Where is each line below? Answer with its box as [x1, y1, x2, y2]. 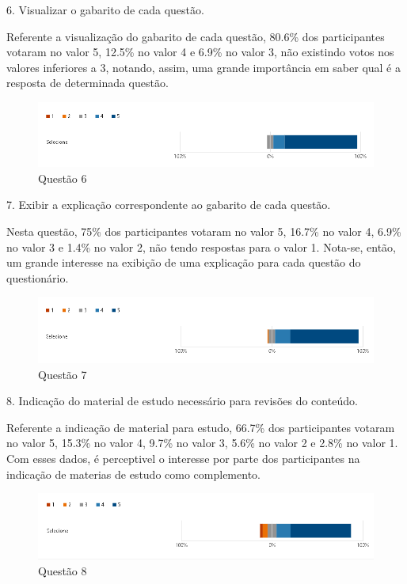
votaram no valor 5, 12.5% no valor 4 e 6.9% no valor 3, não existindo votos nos [6, 44, 394, 60]
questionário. [6, 269, 69, 286]
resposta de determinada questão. [6, 74, 169, 91]
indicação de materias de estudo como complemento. [6, 465, 261, 482]
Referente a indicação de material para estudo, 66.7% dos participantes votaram [6, 419, 395, 435]
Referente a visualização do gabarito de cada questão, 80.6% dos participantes [6, 28, 385, 44]
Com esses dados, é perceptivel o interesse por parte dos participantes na [6, 449, 360, 466]
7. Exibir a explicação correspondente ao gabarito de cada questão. [6, 196, 331, 213]
